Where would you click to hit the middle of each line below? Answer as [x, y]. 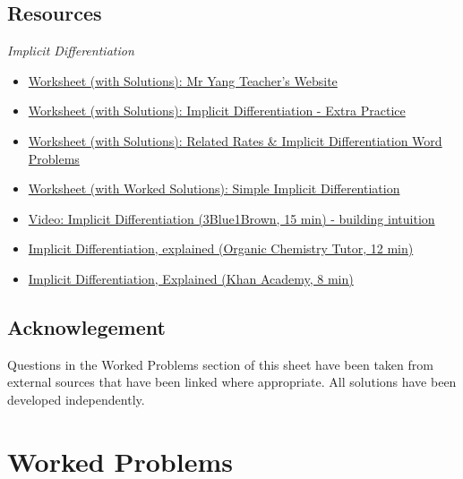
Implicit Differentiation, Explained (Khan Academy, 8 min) [191, 278]
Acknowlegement [86, 326]
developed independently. [76, 399]
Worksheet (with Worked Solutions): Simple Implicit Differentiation [214, 188]
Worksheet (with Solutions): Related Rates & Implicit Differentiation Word [235, 140]
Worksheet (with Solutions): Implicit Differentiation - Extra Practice [217, 111]
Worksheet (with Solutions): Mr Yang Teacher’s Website [183, 80]
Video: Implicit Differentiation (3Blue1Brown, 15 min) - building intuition [231, 218]
